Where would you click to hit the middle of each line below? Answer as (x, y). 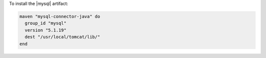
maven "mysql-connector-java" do (60, 16)
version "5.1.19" (46, 30)
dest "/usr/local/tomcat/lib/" (63, 37)
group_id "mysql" (46, 23)
